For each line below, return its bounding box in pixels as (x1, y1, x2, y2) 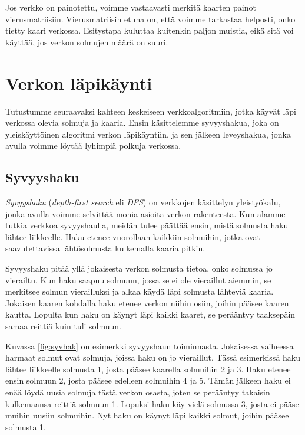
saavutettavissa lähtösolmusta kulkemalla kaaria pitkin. (5, 242, 205, 254)
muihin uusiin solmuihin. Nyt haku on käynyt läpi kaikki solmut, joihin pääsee (5, 409, 289, 421)
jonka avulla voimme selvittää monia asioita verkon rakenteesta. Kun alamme (5, 207, 286, 220)
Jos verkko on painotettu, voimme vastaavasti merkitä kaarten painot (5, 1, 256, 13)
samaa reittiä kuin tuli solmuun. (5, 320, 121, 332)
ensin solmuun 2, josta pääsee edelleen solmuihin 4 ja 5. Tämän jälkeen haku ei (5, 374, 291, 387)
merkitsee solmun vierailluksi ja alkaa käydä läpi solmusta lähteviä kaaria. (5, 285, 274, 297)
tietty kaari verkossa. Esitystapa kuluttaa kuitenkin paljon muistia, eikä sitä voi (5, 24, 294, 37)
